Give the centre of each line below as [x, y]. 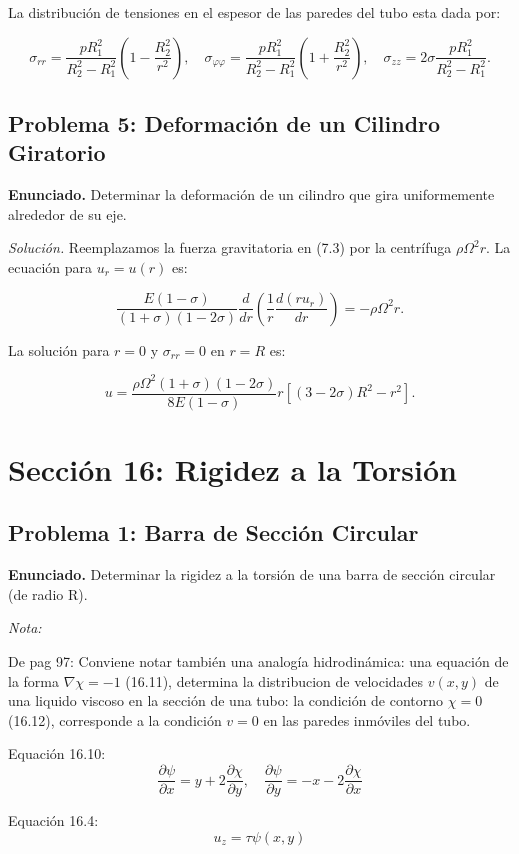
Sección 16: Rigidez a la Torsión [232, 468]
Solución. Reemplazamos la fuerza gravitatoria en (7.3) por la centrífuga [230, 247]
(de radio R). [48, 593]
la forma [33, 680]
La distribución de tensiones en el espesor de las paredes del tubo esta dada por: [254, 12]
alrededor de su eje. [67, 213]
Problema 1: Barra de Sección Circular [213, 532]
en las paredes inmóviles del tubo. [367, 719]
